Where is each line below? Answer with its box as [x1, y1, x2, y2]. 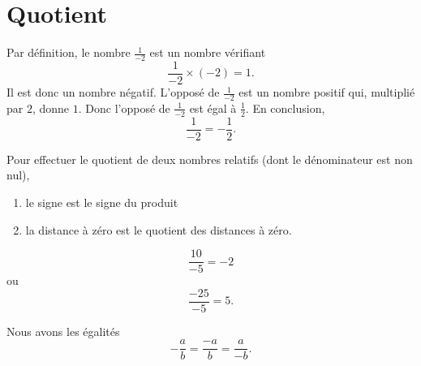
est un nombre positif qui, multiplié [238, 84, 415, 101]
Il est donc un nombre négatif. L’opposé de [6, 84, 220, 101]
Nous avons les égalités [6, 322, 120, 339]
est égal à [189, 99, 237, 116]
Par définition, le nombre [6, 44, 131, 61]
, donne [32, 99, 70, 116]
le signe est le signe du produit [25, 193, 178, 210]
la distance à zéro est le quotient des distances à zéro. [25, 221, 292, 238]
